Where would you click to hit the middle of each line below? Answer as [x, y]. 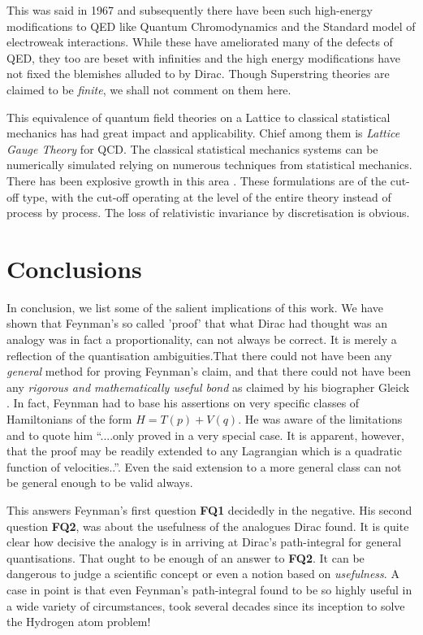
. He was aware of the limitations [320, 419]
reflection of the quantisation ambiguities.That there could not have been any [199, 355]
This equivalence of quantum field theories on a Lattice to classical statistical [199, 117]
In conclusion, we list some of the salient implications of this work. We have [195, 307]
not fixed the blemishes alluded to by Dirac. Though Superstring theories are [198, 74]
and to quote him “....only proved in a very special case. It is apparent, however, [205, 435]
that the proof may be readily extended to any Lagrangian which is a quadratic [204, 451]
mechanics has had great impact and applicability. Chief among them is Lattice [203, 133]
